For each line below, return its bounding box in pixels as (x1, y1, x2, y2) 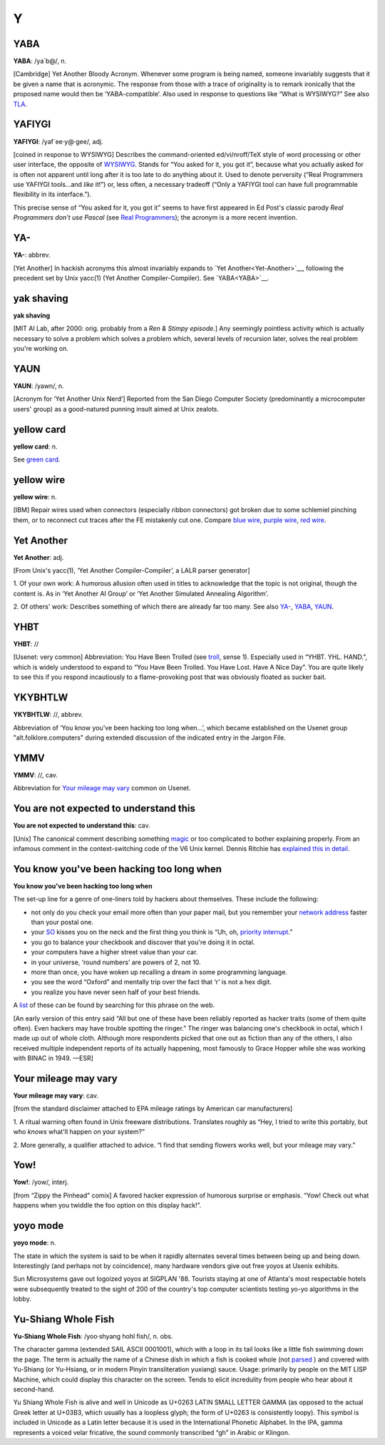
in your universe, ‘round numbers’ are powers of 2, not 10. (31, 958, 201, 966)
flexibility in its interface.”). (13, 190, 92, 199)
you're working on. (13, 344, 69, 353)
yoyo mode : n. (13, 1238, 56, 1247)
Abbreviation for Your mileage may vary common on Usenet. (13, 784, 191, 792)
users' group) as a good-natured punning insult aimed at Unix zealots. (13, 404, 220, 413)
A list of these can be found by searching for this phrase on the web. (13, 1001, 215, 1009)
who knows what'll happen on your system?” (13, 1128, 145, 1136)
